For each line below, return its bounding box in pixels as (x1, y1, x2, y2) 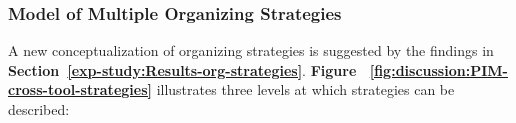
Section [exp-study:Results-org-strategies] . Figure (8, 59, 357, 80)
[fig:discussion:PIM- (369, 59, 508, 80)
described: (8, 99, 70, 119)
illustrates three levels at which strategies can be (156, 79, 455, 100)
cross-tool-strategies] (8, 79, 152, 100)
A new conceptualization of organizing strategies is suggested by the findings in (8, 40, 494, 61)
